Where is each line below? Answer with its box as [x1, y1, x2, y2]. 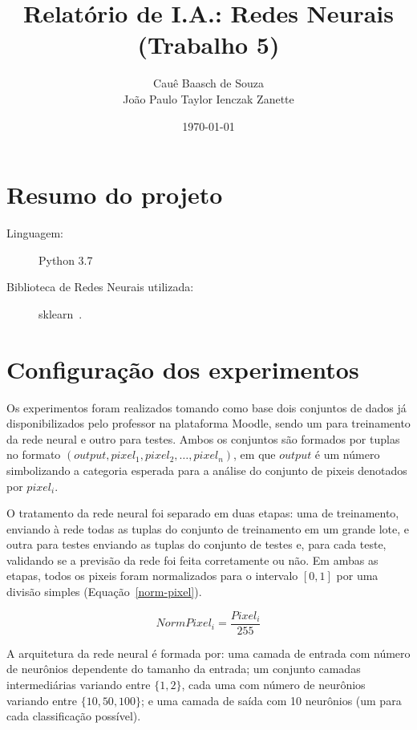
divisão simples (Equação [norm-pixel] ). [6, 583, 202, 600]
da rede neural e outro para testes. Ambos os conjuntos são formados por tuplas [6, 430, 400, 447]
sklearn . [38, 305, 83, 322]
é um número [314, 446, 380, 463]
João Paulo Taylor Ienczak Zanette [123, 90, 294, 107]
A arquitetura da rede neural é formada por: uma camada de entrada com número [6, 644, 411, 661]
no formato [6, 446, 61, 463]
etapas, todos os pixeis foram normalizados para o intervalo [6, 567, 298, 584]
